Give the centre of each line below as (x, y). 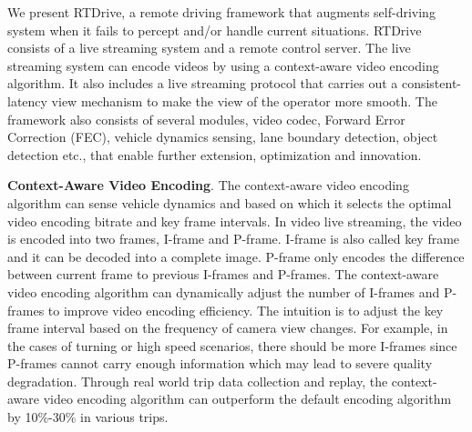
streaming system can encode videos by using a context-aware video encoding (223, 65)
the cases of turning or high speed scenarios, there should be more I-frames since (232, 345)
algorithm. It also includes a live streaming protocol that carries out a (203, 83)
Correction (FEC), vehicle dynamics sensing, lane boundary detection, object (223, 137)
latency (27, 100)
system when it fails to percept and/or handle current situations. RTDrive (215, 30)
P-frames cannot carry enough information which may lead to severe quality (220, 363)
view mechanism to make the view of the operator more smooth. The (244, 100)
